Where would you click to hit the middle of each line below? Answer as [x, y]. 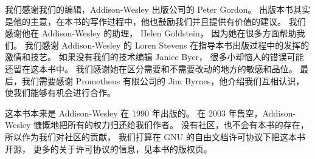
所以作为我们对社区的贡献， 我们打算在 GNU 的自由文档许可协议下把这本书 [155, 136]
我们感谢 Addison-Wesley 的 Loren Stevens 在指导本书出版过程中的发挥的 [167, 45]
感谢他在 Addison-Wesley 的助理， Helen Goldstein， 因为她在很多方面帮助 [151, 33]
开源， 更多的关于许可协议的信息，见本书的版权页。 [109, 148]
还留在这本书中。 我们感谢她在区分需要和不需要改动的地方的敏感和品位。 [151, 68]
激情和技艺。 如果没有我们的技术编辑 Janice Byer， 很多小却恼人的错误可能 [154, 57]
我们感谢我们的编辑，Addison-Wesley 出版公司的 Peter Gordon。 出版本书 [149, 9]
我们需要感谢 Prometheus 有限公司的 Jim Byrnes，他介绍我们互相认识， [163, 80]
